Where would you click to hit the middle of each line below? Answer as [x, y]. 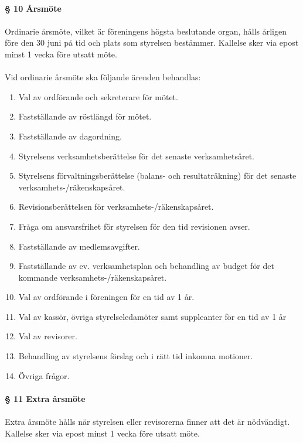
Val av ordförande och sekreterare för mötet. [98, 96]
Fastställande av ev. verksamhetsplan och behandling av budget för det [146, 266]
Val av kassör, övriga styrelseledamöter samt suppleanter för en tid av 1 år [152, 316]
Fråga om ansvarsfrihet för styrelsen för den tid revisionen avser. [134, 226]
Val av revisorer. [48, 336]
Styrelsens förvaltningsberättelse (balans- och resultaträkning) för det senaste [157, 176]
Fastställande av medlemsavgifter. [79, 246]
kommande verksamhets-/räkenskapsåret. [93, 277]
